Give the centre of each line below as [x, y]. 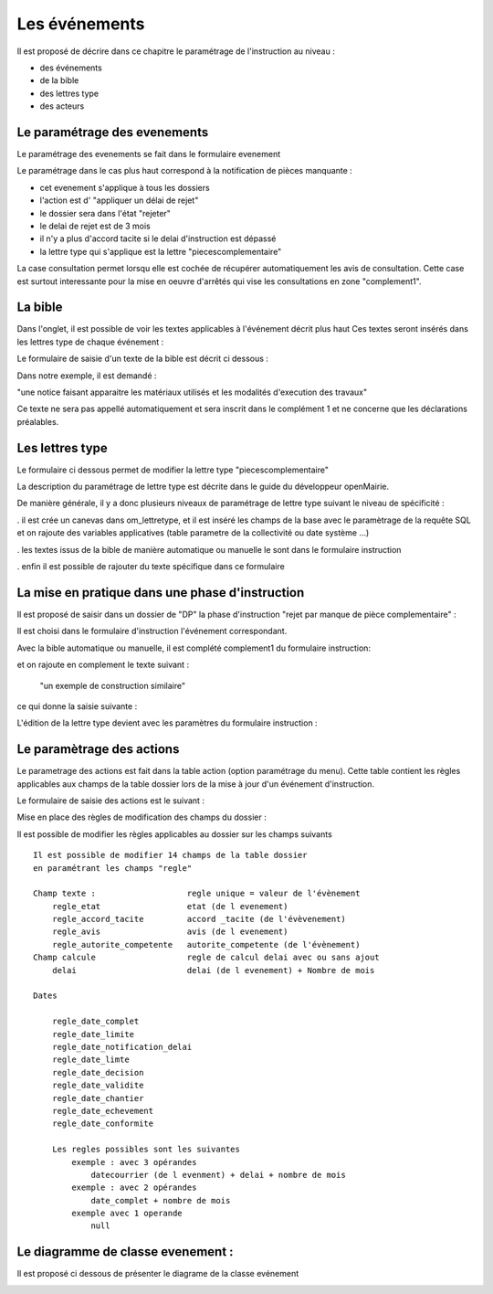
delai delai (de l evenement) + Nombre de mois [213, 970]
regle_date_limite [93, 1034]
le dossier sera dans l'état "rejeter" [105, 213]
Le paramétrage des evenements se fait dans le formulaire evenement [149, 154]
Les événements [81, 24]
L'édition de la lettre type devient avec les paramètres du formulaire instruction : [168, 723]
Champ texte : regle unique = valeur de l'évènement [197, 894]
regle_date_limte [90, 1060]
